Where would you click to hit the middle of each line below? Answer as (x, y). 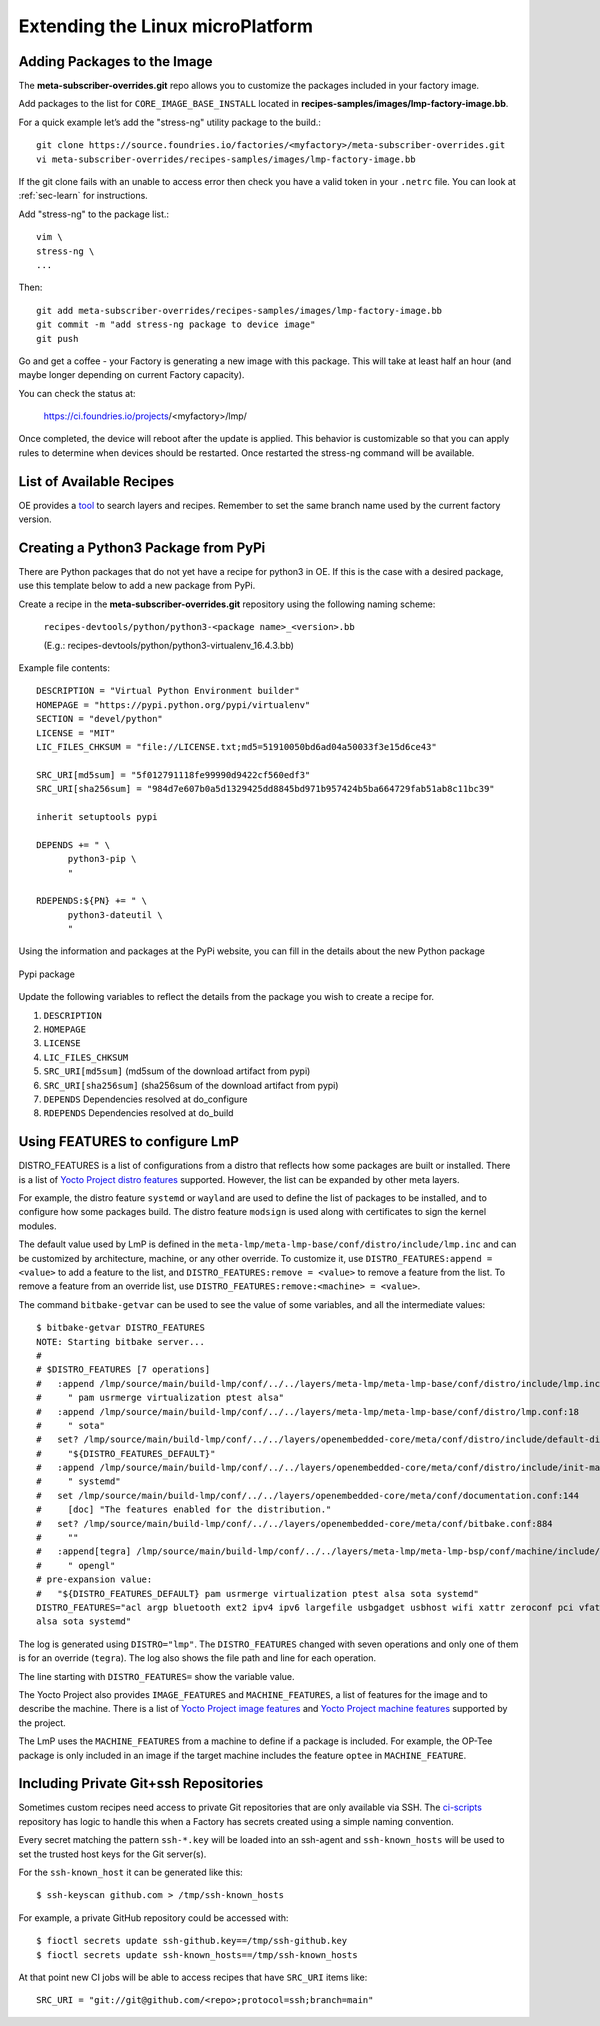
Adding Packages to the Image (116, 61)
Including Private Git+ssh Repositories (141, 1783)
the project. (42, 1722)
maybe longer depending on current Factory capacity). (131, 375)
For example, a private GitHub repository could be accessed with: (153, 1917)
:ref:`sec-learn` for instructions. (83, 196)
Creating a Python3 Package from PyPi (142, 547)
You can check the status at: (77, 393)
